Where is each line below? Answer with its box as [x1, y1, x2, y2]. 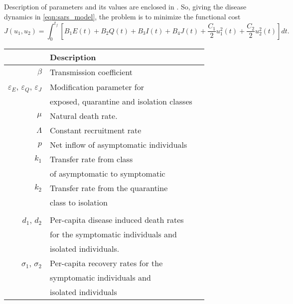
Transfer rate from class [49, 153, 133, 165]
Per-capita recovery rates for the [49, 257, 163, 269]
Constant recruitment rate [49, 124, 142, 136]
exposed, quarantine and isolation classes [49, 96, 192, 107]
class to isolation [49, 197, 108, 208]
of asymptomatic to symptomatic [49, 168, 165, 180]
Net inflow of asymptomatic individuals [49, 139, 187, 151]
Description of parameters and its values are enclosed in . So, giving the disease [4, 1, 247, 11]
